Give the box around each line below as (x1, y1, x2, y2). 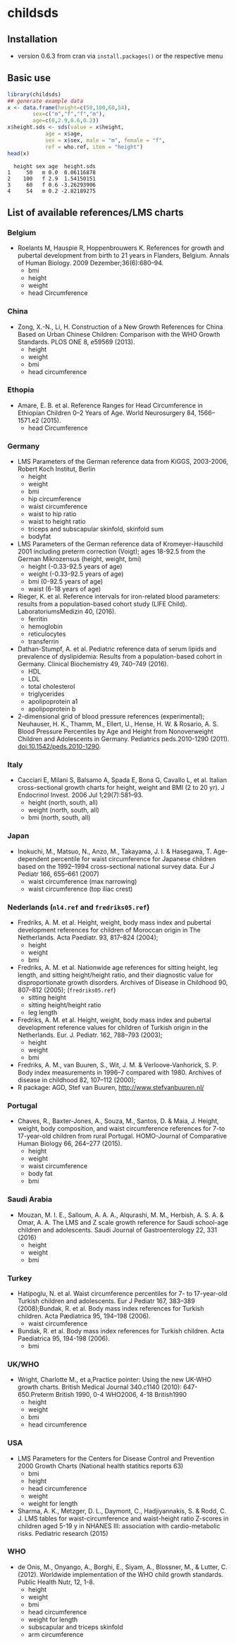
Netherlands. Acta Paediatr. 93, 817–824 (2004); (17, 933, 159, 942)
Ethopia (7, 385, 35, 395)
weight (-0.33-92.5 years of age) (27, 570, 124, 578)
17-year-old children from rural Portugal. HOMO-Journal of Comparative (17, 1132, 228, 1141)
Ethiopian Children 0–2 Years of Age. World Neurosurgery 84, (17, 408, 197, 417)
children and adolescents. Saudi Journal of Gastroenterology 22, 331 (17, 1225, 218, 1234)
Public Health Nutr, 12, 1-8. (17, 1578, 95, 1586)
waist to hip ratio (27, 510, 77, 518)
